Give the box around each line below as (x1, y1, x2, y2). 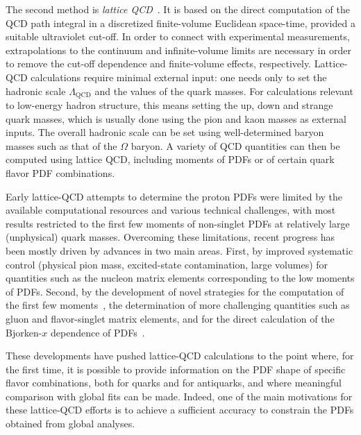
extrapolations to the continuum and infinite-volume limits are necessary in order (6, 42, 351, 57)
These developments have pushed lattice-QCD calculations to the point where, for (6, 348, 354, 363)
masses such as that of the (6, 138, 117, 153)
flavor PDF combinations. (6, 165, 115, 180)
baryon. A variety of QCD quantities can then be (131, 138, 340, 153)
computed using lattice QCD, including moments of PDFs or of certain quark (6, 152, 335, 167)
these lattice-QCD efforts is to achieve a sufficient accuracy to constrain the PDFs (6, 402, 354, 417)
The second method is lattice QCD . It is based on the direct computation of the (6, 2, 350, 16)
